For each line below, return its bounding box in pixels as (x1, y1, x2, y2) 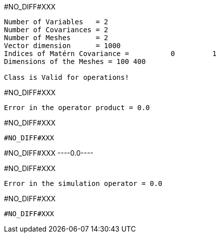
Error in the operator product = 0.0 (4, 104, 150, 112)
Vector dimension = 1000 (4, 42, 121, 50)
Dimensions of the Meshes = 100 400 (4, 58, 146, 65)
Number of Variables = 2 (4, 18, 108, 26)
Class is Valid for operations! (4, 73, 129, 81)
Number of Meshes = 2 (4, 34, 108, 42)
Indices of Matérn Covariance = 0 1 (4, 50, 217, 58)
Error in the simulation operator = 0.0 (4, 179, 163, 187)
